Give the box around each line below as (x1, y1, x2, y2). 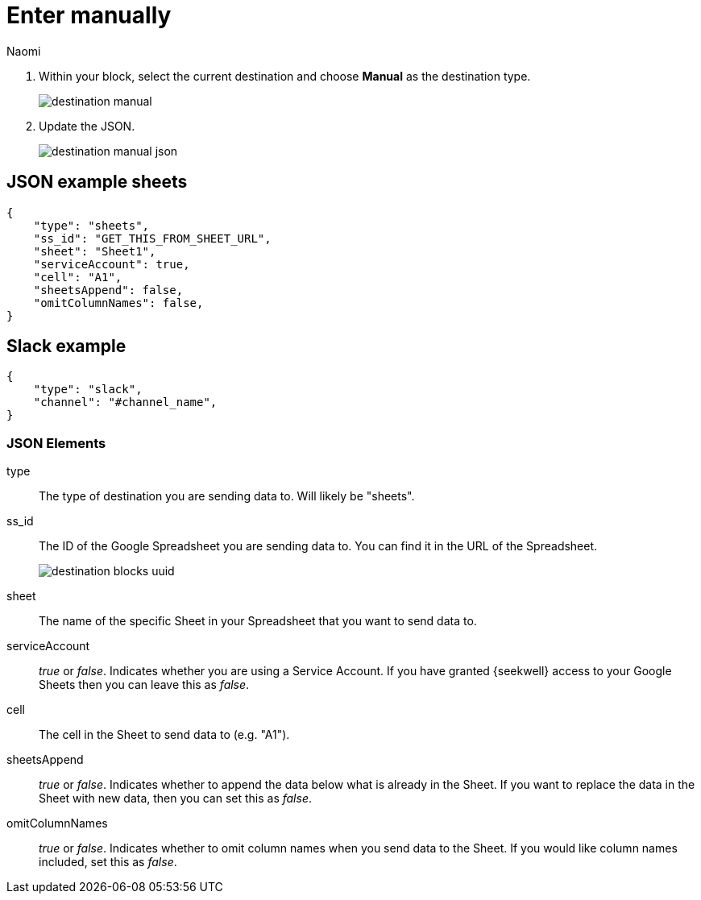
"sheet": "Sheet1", (33, 244, 156, 258)
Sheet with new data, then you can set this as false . (39, 791, 313, 806)
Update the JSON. (39, 118, 135, 133)
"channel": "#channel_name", (33, 396, 218, 409)
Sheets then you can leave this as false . (39, 678, 250, 692)
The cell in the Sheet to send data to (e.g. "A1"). (39, 728, 290, 742)
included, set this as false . (39, 855, 177, 869)
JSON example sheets (6, 172, 188, 193)
